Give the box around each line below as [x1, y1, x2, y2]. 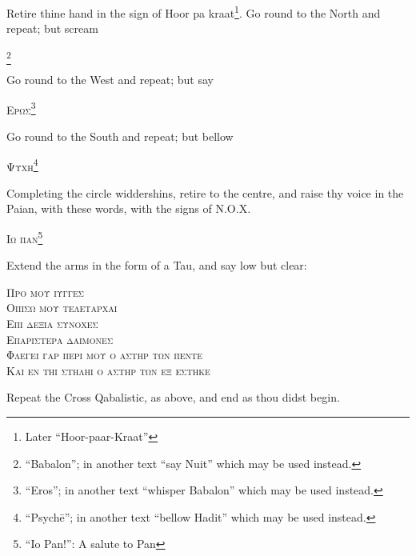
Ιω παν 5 [6, 228, 43, 246]
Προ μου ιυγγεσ [6, 283, 85, 300]
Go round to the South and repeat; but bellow [6, 128, 234, 145]
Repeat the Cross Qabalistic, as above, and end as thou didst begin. [6, 389, 340, 406]
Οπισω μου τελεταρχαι [6, 299, 118, 316]
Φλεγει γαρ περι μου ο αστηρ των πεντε [6, 346, 202, 363]
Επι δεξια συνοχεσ [6, 315, 98, 332]
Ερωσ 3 [6, 98, 36, 118]
